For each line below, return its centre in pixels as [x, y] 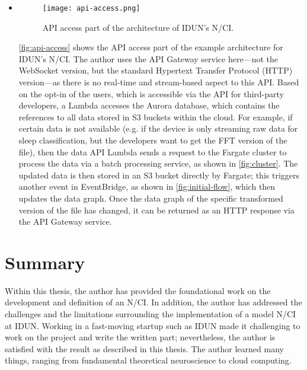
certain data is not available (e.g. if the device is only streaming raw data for [158, 128]
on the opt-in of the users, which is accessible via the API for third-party [151, 93]
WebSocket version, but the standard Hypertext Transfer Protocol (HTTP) [156, 70]
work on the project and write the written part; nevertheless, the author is [140, 337]
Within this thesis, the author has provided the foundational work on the [138, 290]
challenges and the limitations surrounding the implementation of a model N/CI [151, 314]
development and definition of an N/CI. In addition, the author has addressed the [153, 302]
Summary [45, 262]
